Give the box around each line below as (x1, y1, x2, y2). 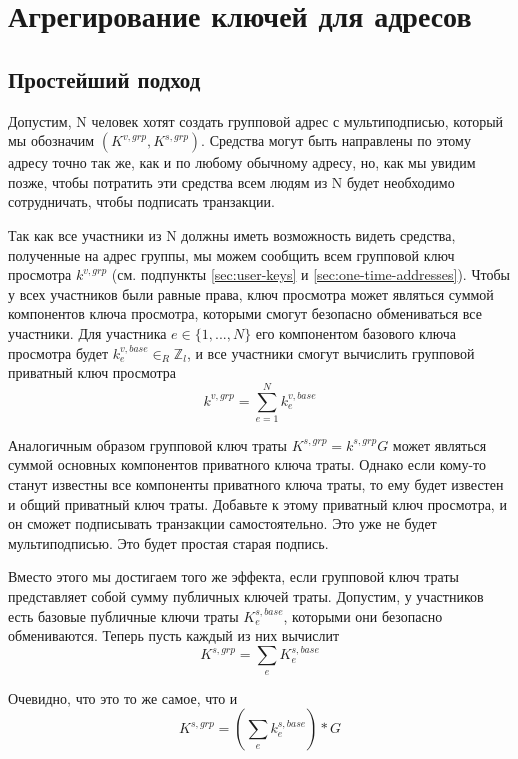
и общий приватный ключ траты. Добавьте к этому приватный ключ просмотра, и (8, 493, 507, 514)
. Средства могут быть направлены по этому (201, 130, 471, 151)
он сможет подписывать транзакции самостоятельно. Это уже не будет (8, 513, 437, 534)
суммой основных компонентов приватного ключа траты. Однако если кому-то (8, 454, 487, 475)
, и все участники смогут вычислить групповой (186, 342, 475, 363)
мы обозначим (8, 130, 95, 151)
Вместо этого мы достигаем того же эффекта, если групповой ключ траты (8, 566, 459, 587)
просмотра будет (8, 342, 109, 363)
